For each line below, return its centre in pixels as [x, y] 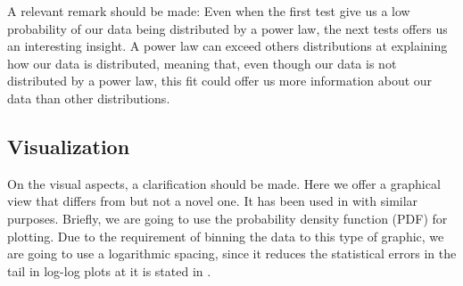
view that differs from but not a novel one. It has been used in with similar [213, 201]
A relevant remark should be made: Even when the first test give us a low [209, 11]
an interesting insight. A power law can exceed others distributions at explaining [227, 46]
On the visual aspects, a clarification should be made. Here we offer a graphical [224, 183]
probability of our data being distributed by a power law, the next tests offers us [227, 28]
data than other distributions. [89, 98]
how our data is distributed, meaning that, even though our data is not [202, 63]
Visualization [69, 146]
